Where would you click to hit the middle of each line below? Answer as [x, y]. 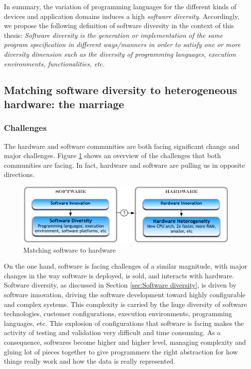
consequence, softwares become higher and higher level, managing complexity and [125, 342]
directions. [19, 174]
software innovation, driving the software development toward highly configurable [125, 295]
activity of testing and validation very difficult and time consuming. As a [112, 332]
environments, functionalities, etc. [55, 63]
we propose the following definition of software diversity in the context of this [119, 25]
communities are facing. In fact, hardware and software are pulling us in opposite [125, 165]
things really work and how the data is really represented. [90, 361]
